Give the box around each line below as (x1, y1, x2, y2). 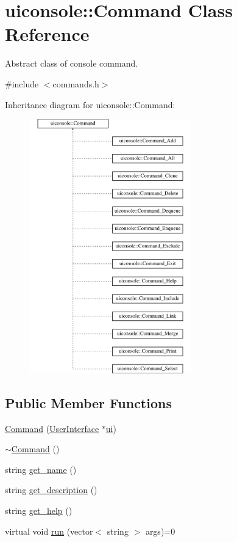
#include (5, 77, 39, 90)
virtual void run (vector (5, 524, 93, 537)
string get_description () (5, 483, 97, 496)
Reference (5, 21, 90, 46)
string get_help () (5, 504, 73, 516)
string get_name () (5, 463, 77, 475)
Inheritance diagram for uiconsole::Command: (5, 98, 175, 111)
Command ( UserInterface (5, 422, 99, 434)
